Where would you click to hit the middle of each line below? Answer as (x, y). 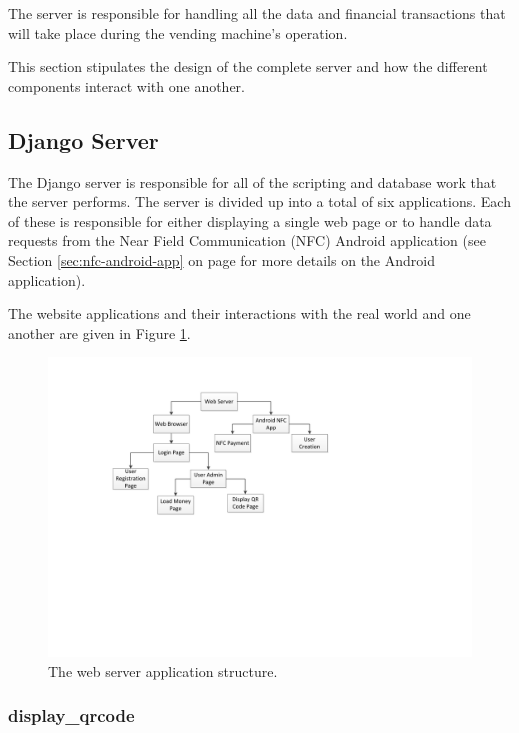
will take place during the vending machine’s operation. (178, 32)
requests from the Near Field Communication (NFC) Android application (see (247, 240)
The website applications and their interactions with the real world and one (239, 313)
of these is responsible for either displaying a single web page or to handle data (250, 220)
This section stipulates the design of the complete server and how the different (248, 66)
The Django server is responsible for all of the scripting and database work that (252, 181)
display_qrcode (71, 715)
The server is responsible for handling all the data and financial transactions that (257, 13)
